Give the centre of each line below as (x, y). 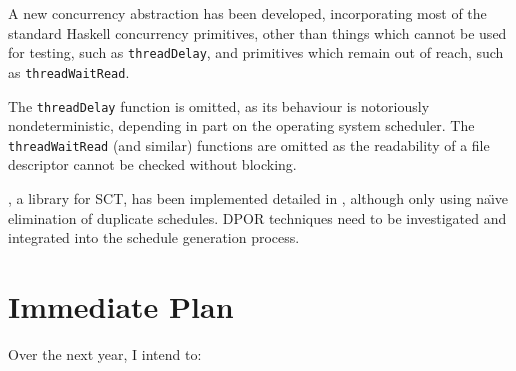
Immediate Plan (121, 305)
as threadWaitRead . (69, 71)
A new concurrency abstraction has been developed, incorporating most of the (247, 13)
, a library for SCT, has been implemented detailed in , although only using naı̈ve (258, 198)
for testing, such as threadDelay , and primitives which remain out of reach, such (256, 52)
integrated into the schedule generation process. (154, 237)
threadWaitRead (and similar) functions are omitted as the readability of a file (249, 144)
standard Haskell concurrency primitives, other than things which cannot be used (257, 32)
